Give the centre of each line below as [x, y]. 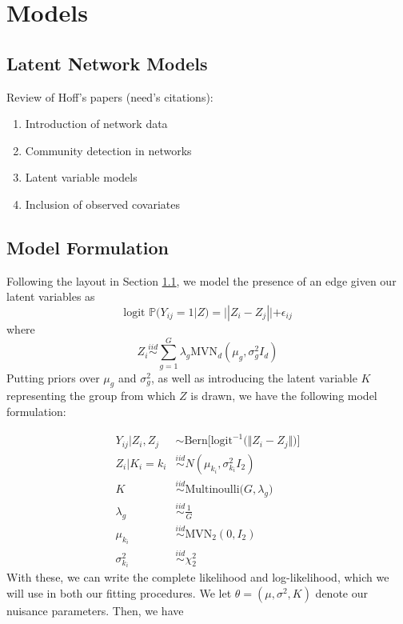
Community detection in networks [108, 150]
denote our [341, 593]
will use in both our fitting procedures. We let [119, 593]
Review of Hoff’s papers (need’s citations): [110, 96]
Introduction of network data [96, 124]
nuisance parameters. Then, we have [95, 611]
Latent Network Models [107, 63]
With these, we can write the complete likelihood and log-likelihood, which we [198, 577]
